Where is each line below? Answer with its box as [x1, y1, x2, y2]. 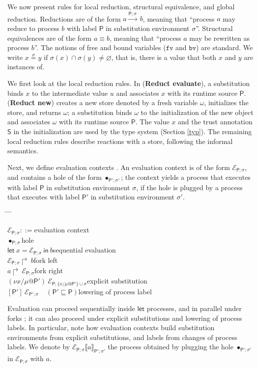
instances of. [7, 61, 45, 72]
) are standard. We [196, 42, 253, 53]
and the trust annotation [177, 116, 253, 127]
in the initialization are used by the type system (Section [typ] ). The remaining [13, 126, 252, 136]
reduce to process [7, 23, 59, 33]
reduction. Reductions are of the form [7, 13, 121, 24]
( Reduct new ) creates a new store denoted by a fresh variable [7, 97, 198, 108]
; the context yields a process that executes [121, 172, 251, 182]
